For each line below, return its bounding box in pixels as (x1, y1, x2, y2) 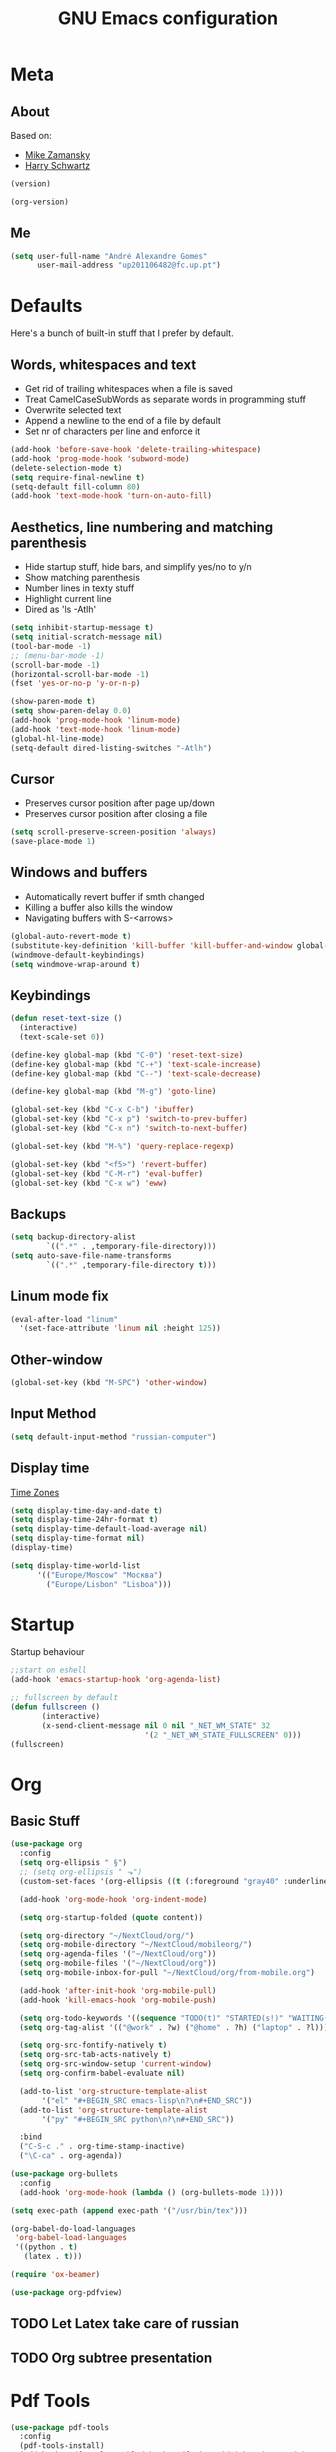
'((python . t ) (14, 2242, 78, 2252)
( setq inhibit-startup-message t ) (10, 623, 155, 633)
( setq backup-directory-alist (10, 1232, 137, 1242)
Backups (10, 1205, 67, 1222)
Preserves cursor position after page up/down (24, 797, 215, 809)
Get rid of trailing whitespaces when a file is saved (24, 383, 233, 395)
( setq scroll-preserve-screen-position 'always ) (10, 827, 217, 837)
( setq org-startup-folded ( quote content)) (19, 1912, 203, 1922)
